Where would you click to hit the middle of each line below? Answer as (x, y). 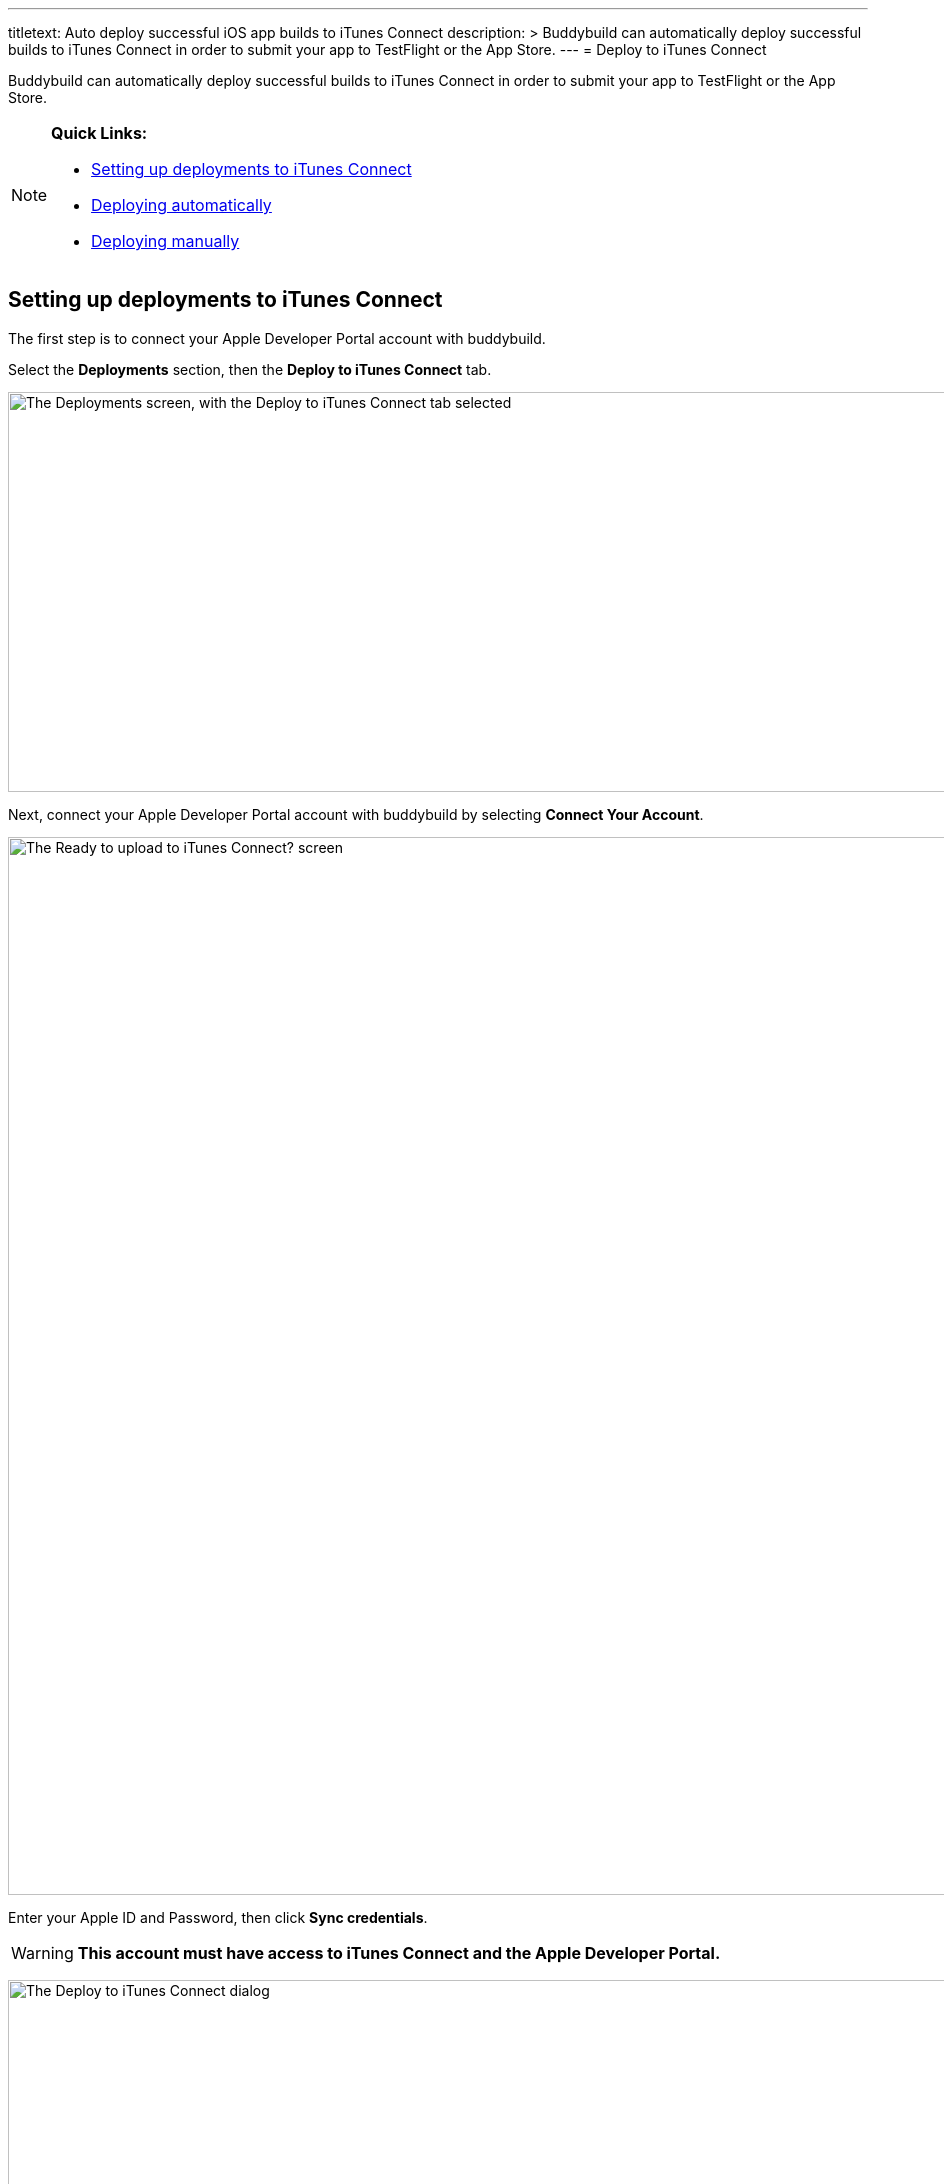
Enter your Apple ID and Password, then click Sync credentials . (218, 1917)
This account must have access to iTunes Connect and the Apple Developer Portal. (399, 1952)
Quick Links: (99, 133)
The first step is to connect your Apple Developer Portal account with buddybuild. (277, 338)
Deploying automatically (181, 205)
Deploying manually (165, 241)
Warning (42, 1952)
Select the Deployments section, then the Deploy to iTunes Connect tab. (250, 369)
